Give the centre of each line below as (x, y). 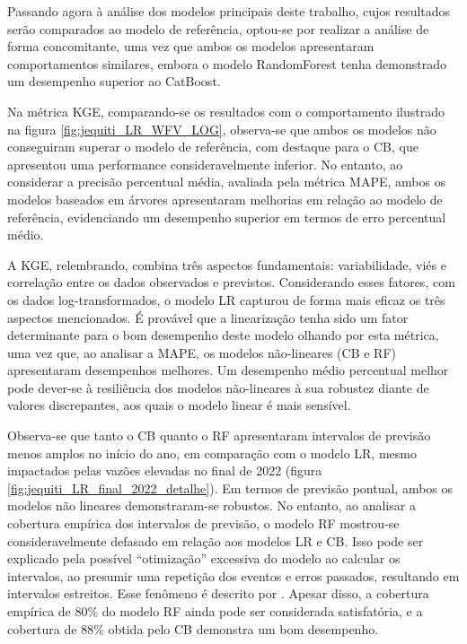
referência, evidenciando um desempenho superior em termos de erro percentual (227, 217)
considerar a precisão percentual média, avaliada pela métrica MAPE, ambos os (227, 182)
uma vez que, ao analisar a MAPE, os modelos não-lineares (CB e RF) (202, 352)
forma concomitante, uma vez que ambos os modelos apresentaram (191, 46)
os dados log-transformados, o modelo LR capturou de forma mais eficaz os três (226, 299)
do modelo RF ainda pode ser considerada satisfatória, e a (262, 611)
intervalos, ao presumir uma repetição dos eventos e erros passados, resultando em (233, 575)
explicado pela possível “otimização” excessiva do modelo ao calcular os (204, 558)
